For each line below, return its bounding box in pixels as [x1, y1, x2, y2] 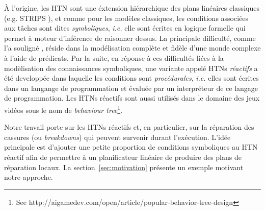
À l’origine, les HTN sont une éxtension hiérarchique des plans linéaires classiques [4, 3, 259, 13]
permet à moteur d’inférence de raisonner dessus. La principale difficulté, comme [4, 32, 256, 43]
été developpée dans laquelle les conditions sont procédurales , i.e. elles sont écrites [4, 73, 259, 83]
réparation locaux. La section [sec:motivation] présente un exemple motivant [4, 161, 244, 172]
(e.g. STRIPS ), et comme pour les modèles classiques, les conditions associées [4, 12, 249, 23]
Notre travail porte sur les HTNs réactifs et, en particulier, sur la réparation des [4, 122, 254, 132]
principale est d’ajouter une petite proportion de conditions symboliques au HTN [4, 142, 258, 152]
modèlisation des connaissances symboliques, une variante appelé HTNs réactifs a [4, 62, 258, 73]
